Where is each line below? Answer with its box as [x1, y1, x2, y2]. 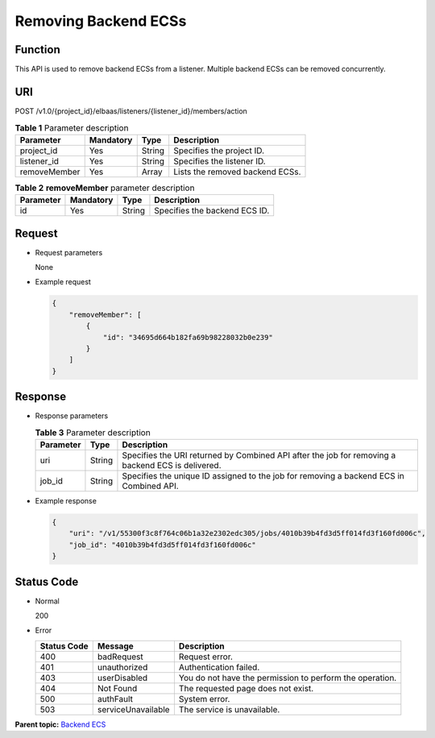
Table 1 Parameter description [14, 122, 129, 133]
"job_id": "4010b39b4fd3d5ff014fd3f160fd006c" [68, 540, 257, 549]
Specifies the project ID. [173, 145, 265, 156]
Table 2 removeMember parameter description [14, 182, 195, 193]
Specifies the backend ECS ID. [154, 205, 270, 217]
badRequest [97, 651, 144, 662]
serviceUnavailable [97, 703, 170, 715]
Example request [35, 277, 92, 287]
